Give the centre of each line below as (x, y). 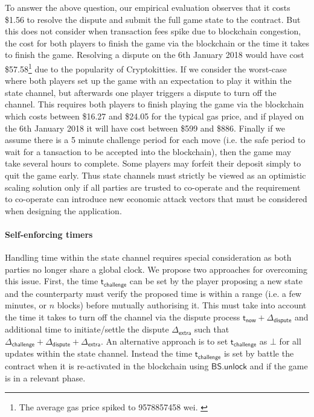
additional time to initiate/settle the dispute (87, 329)
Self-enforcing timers (49, 234)
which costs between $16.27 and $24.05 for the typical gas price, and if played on (155, 116)
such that (212, 329)
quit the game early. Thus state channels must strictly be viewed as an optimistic (155, 175)
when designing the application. (63, 210)
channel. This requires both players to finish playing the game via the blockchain (155, 104)
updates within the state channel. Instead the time (99, 353)
